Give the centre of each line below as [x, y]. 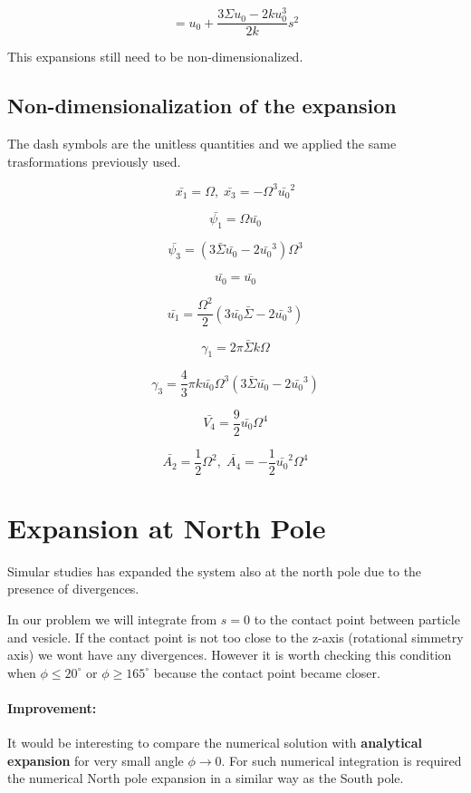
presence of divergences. [73, 589]
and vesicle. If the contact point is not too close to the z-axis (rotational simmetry [235, 637]
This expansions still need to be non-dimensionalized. [155, 57]
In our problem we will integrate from [112, 619]
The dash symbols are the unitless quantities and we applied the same [202, 144]
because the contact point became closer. [267, 672]
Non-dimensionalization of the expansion [202, 106]
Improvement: [52, 707]
